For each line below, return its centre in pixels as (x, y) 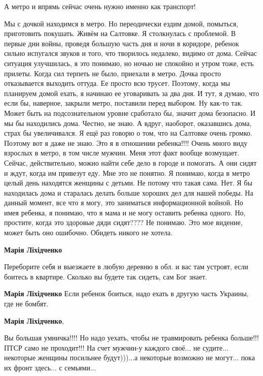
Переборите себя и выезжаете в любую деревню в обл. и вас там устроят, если (126, 267)
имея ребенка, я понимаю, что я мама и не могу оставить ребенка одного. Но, (125, 212)
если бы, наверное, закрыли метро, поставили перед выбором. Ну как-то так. (124, 103)
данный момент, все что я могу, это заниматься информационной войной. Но (124, 202)
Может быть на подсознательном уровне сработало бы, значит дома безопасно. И (130, 113)
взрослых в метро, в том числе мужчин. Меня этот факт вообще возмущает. (122, 153)
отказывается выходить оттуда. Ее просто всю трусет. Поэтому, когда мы (117, 83)
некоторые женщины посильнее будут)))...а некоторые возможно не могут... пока (129, 357)
